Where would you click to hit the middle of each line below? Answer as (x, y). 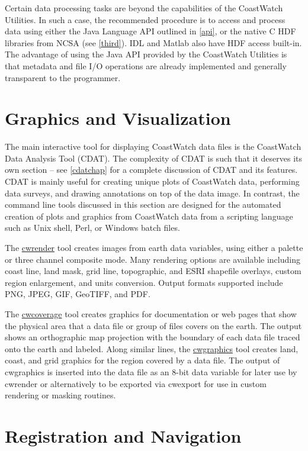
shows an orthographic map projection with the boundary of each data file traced (153, 337)
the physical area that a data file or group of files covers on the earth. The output (153, 325)
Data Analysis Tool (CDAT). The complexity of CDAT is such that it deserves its (153, 158)
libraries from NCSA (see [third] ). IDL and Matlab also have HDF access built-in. (153, 42)
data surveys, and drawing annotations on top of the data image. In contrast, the (152, 193)
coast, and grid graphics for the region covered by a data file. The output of (142, 360)
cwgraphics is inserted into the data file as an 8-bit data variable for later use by (151, 371)
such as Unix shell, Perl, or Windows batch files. (92, 228)
